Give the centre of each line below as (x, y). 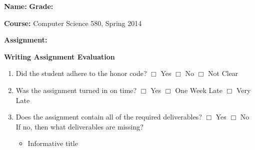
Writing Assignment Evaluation (59, 56)
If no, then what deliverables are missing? (79, 126)
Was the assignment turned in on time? (76, 90)
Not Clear (223, 73)
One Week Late (199, 90)
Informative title (53, 143)
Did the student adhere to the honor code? (81, 73)
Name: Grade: (29, 6)
